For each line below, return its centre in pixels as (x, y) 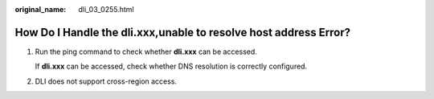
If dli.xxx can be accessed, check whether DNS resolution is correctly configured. (171, 66)
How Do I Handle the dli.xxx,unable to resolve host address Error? (183, 32)
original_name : (41, 9)
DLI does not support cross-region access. (106, 81)
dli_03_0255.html (106, 9)
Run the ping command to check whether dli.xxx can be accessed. (146, 52)
